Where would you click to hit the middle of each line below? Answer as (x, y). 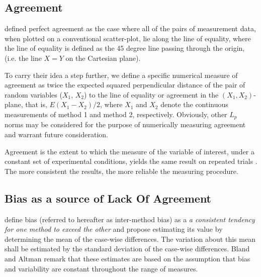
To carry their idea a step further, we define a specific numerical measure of (121, 75)
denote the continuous (194, 104)
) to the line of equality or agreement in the (151, 94)
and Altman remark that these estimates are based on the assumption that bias (127, 258)
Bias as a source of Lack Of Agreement (108, 198)
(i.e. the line (23, 58)
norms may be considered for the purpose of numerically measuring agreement (125, 124)
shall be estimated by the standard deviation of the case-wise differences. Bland (127, 249)
